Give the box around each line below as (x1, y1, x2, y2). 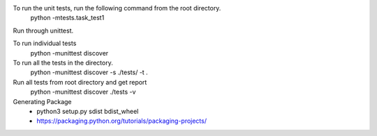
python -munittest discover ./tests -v (30, 87, 136, 96)
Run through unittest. (13, 26, 73, 35)
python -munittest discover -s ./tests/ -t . (30, 68, 148, 76)
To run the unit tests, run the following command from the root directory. (13, 4, 221, 12)
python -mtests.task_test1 (30, 14, 105, 22)
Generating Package (13, 97, 73, 105)
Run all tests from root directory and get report (13, 78, 147, 86)
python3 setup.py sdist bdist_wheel (36, 107, 139, 115)
